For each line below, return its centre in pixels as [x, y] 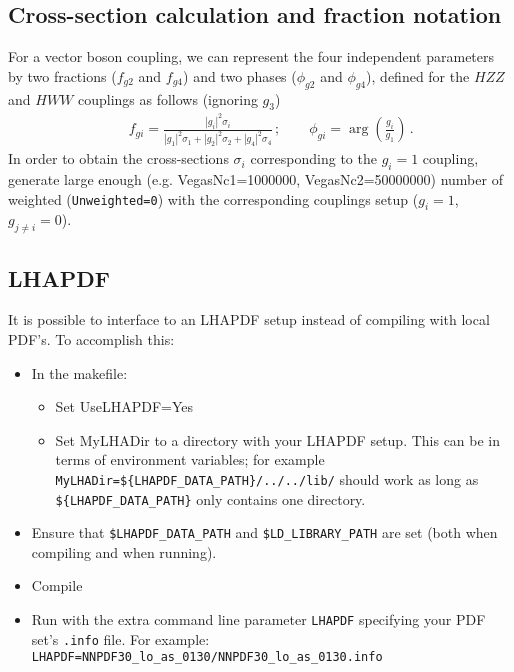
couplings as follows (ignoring [167, 98]
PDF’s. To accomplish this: [91, 338]
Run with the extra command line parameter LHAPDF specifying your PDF [258, 619]
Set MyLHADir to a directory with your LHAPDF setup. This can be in [278, 439]
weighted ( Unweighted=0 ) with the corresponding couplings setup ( [213, 198]
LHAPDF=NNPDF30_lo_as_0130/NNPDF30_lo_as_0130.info [207, 657]
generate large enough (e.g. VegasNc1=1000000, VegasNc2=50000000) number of [255, 178]
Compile [57, 585]
